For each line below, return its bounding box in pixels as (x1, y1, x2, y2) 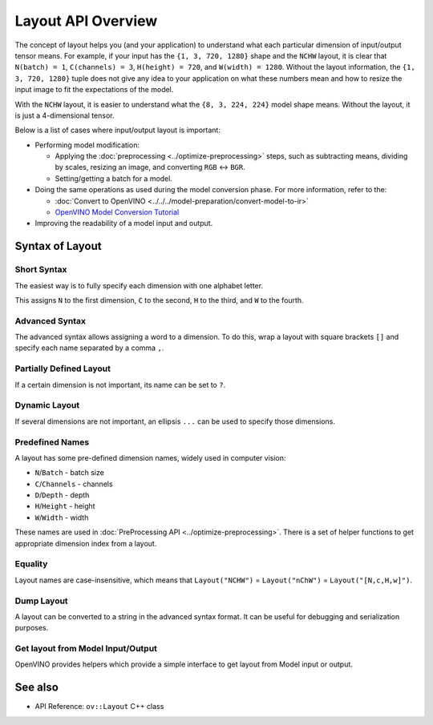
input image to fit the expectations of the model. (14, 85, 174, 95)
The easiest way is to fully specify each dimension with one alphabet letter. (14, 280, 264, 290)
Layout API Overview (14, 12, 158, 30)
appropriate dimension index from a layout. (14, 538, 157, 548)
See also (14, 681, 59, 695)
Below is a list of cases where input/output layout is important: (14, 125, 221, 135)
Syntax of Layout (14, 240, 102, 253)
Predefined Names (14, 437, 90, 448)
